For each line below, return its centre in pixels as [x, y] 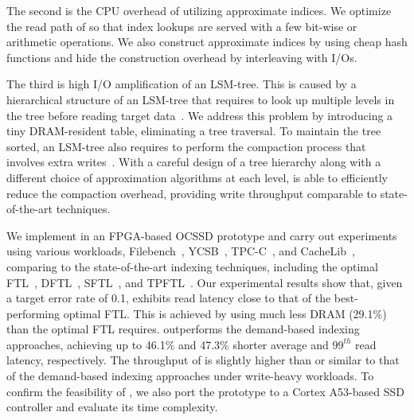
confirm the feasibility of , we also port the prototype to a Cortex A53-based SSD [205, 391]
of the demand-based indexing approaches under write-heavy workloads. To [190, 376]
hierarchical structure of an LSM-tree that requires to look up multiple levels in [201, 99]
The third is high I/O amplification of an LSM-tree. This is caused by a [182, 84]
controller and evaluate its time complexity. [112, 407]
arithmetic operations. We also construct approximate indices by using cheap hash [207, 42]
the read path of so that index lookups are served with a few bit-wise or [182, 26]
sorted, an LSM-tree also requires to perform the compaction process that [186, 146]
